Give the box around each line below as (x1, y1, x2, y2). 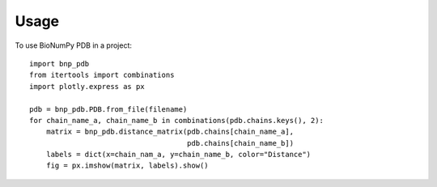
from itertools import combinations (29, 70, 175, 80)
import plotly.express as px (29, 82, 145, 91)
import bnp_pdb (29, 59, 90, 68)
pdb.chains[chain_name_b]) (186, 138, 295, 147)
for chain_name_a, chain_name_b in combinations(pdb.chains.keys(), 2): (29, 116, 324, 125)
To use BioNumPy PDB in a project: (15, 40, 133, 50)
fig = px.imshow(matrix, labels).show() (45, 161, 210, 170)
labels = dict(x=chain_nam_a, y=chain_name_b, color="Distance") (45, 150, 312, 159)
